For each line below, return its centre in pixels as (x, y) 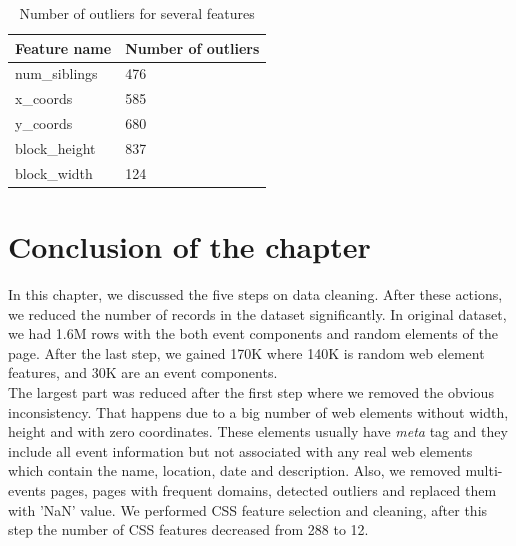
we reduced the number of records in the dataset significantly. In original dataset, (257, 313)
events (27, 489)
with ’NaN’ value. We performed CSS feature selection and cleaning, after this (248, 509)
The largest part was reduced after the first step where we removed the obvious (251, 392)
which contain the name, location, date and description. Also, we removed (234, 470)
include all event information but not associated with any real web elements (240, 450)
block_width (54, 172)
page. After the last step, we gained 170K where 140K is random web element (246, 352)
